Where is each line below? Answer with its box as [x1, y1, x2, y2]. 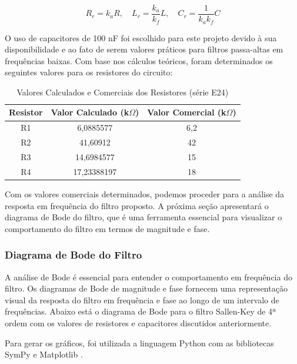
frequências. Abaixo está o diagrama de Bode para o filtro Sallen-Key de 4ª [5, 305, 276, 317]
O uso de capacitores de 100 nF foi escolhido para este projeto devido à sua [5, 31, 277, 44]
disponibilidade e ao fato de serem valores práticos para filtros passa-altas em [5, 43, 283, 55]
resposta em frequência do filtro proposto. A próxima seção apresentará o [5, 199, 269, 211]
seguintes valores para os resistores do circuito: [5, 66, 173, 78]
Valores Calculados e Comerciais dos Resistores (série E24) [16, 85, 229, 98]
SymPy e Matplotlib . [5, 348, 83, 360]
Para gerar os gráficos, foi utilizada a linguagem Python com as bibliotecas [5, 336, 274, 349]
